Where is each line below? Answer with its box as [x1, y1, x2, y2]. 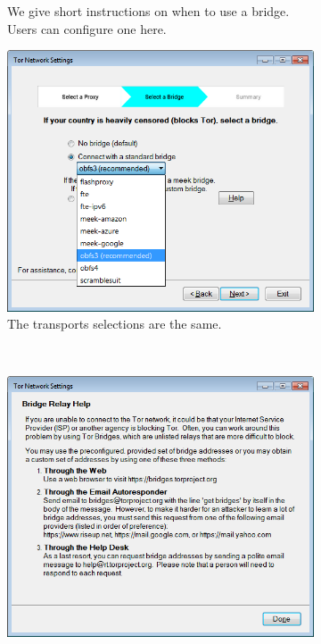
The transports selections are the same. [7, 314, 222, 333]
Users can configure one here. [7, 19, 167, 38]
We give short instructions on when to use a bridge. [7, 2, 290, 20]
